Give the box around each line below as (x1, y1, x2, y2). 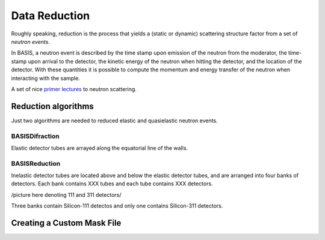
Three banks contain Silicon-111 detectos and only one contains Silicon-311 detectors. (11, 202, 223, 209)
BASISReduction (11, 159, 60, 167)
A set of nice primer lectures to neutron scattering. (11, 85, 137, 92)
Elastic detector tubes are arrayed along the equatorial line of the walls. (11, 144, 188, 151)
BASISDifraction (11, 132, 60, 140)
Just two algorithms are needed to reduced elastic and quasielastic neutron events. (11, 117, 218, 124)
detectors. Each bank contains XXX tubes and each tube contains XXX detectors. (11, 180, 213, 187)
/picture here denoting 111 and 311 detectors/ (11, 191, 122, 198)
